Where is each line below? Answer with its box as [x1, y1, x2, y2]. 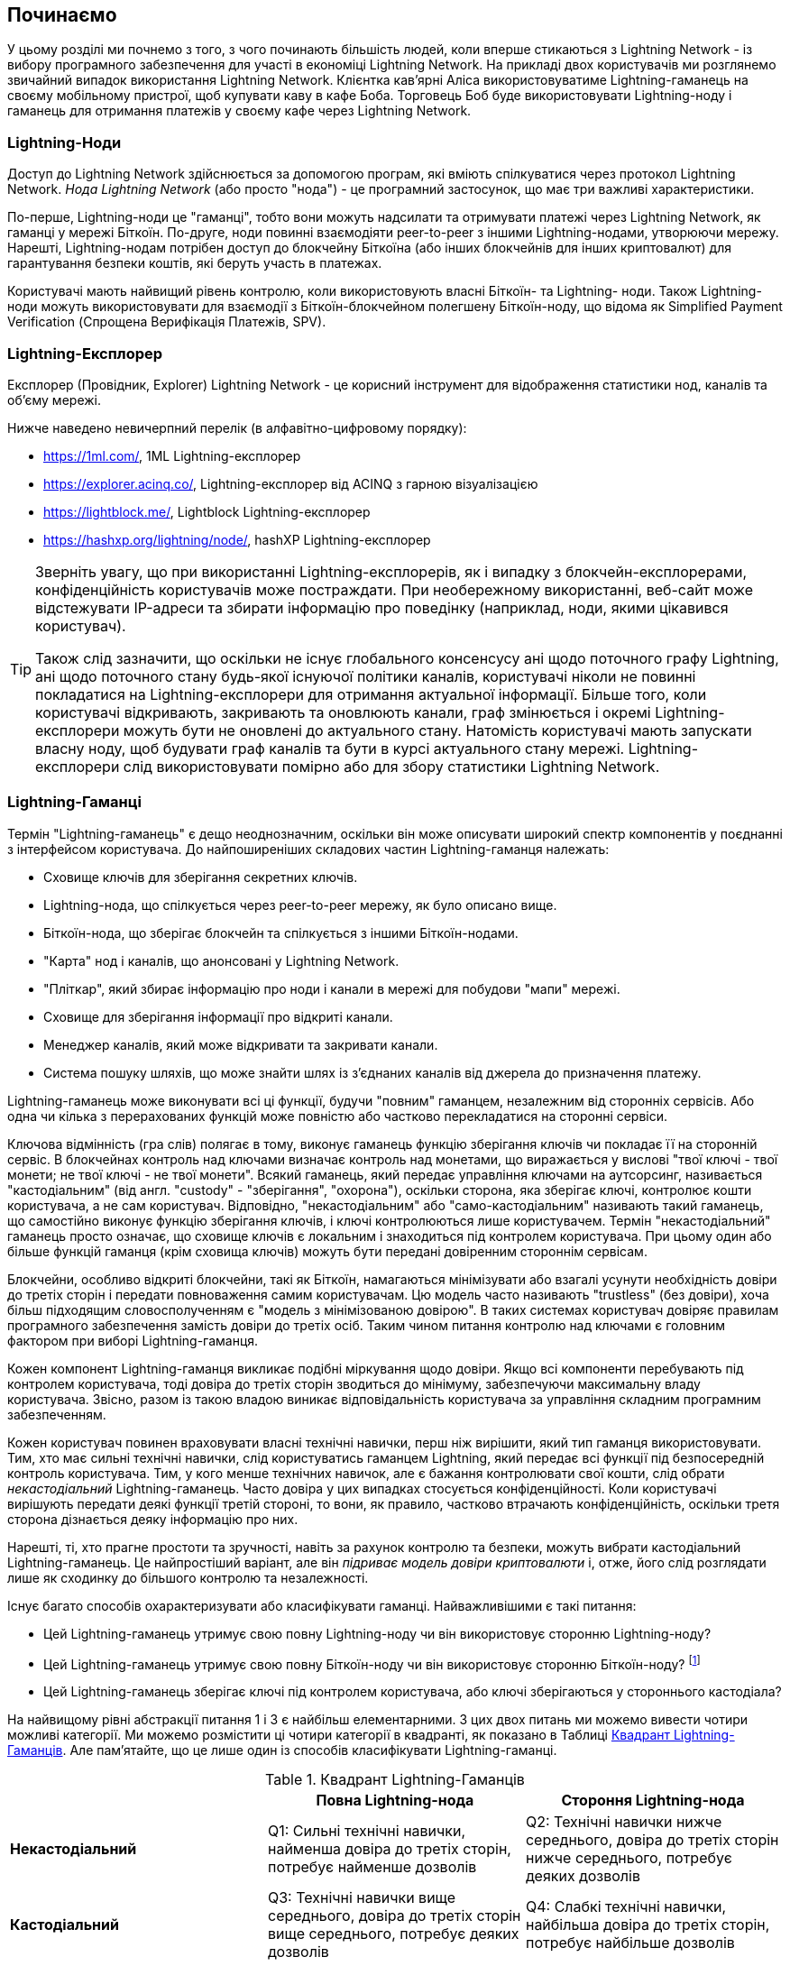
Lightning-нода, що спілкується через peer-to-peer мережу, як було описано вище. [43, 896, 557, 913]
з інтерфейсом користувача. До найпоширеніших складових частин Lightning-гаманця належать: [7, 841, 610, 857]
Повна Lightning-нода [316, 1791, 474, 1810]
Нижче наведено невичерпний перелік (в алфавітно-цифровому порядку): [7, 419, 467, 436]
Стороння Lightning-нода [561, 1791, 745, 1810]
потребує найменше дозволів [267, 1858, 477, 1877]
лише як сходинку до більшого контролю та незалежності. [7, 1569, 369, 1585]
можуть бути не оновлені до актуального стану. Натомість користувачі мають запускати [123, 721, 752, 740]
